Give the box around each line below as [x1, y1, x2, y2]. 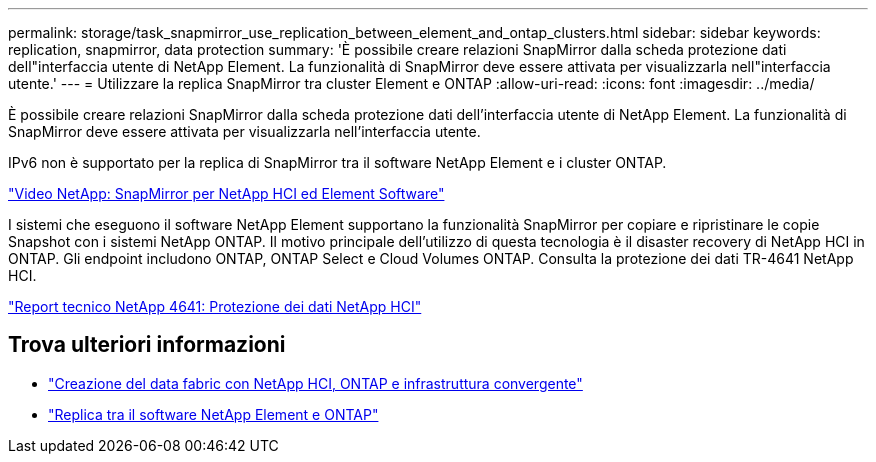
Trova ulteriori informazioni [8, 332, 286, 358]
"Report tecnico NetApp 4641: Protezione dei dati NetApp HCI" [8, 298, 422, 315]
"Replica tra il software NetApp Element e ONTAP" [48, 405, 379, 423]
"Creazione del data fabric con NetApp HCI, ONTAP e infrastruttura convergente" [48, 374, 583, 392]
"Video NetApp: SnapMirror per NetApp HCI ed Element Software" [8, 185, 445, 202]
